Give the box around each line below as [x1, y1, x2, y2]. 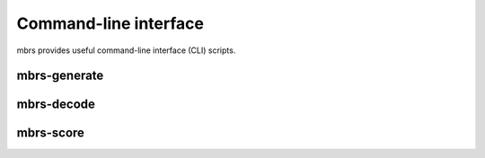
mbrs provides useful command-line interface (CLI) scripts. [16, 45, 236, 56]
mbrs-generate [16, 68, 104, 83]
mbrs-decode [16, 97, 96, 112]
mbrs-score [16, 126, 85, 141]
